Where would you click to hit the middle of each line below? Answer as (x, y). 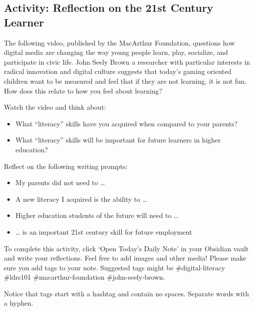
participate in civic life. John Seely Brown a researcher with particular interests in (127, 61)
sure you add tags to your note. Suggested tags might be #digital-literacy (115, 267)
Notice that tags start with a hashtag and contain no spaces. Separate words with (127, 293)
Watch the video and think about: (55, 107)
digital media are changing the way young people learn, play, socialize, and (116, 52)
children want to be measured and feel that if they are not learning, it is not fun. (125, 81)
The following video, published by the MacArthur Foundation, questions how (119, 42)
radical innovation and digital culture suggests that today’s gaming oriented (118, 71)
